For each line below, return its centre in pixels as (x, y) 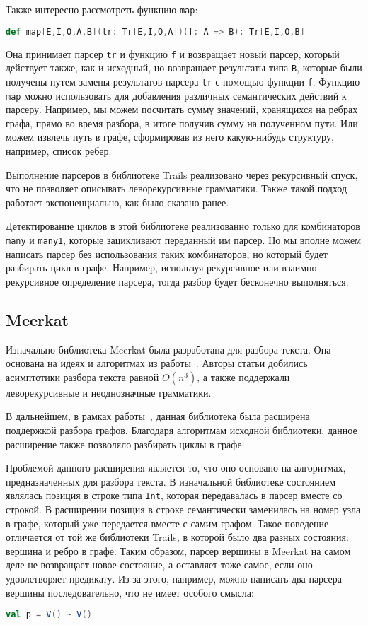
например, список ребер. (59, 150)
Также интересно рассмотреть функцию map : (102, 9)
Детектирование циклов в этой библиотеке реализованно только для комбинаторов (183, 226)
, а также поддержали (243, 376)
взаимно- (301, 268)
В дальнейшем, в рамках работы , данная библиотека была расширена (158, 416)
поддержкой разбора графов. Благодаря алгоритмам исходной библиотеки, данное (182, 430)
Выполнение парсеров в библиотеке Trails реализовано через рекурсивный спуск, (182, 174)
